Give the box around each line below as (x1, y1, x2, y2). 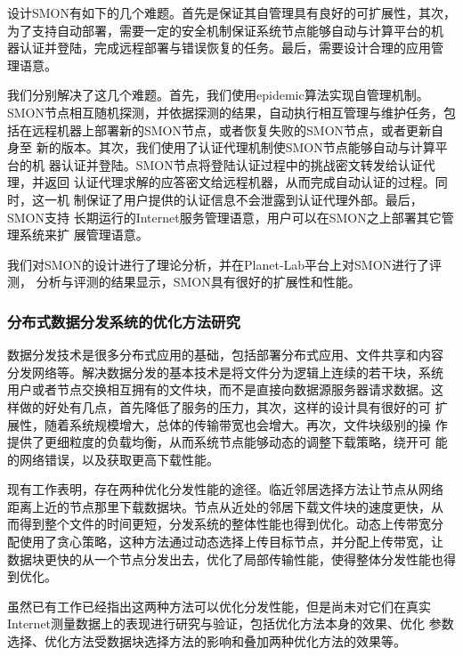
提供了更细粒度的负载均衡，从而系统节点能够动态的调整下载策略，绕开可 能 (7, 433, 448, 451)
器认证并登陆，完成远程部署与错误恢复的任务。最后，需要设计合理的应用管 (7, 38, 443, 57)
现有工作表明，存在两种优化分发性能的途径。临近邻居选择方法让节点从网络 (7, 480, 443, 498)
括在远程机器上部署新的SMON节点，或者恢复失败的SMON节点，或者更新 (7, 120, 432, 139)
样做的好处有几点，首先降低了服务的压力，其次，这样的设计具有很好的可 (7, 397, 431, 416)
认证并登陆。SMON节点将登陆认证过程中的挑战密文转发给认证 (61, 155, 423, 174)
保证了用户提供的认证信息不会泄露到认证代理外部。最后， (85, 190, 423, 208)
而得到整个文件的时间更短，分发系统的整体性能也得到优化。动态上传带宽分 (7, 514, 443, 533)
